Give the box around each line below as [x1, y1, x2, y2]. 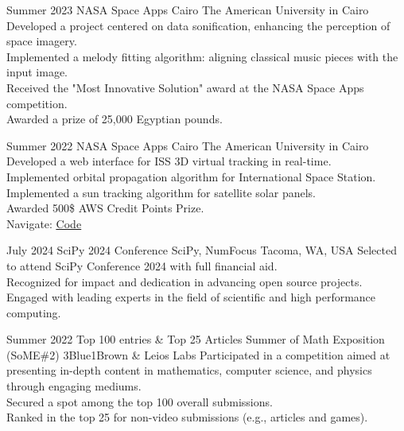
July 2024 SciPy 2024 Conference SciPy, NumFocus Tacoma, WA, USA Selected [6, 242, 397, 258]
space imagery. [6, 33, 77, 49]
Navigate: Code [6, 215, 82, 231]
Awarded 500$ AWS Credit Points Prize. [6, 200, 204, 216]
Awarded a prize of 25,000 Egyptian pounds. [6, 111, 223, 127]
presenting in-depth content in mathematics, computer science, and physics [6, 362, 372, 379]
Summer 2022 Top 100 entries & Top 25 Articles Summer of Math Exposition [6, 331, 385, 348]
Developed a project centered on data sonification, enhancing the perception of [6, 17, 390, 33]
